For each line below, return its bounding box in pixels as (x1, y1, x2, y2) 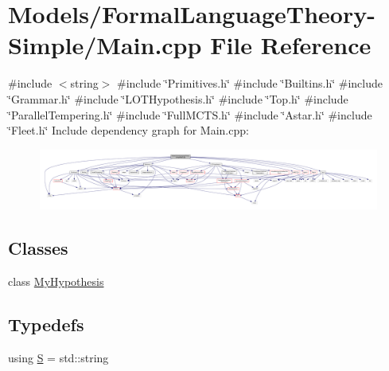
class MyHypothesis (8, 272, 104, 289)
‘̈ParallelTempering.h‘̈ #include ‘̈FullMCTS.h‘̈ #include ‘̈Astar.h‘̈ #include (8, 106, 372, 123)
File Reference (210, 29, 371, 61)
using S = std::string (8, 349, 109, 365)
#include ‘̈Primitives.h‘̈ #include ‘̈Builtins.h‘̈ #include (117, 75, 383, 92)
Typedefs (8, 311, 84, 336)
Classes (8, 236, 68, 260)
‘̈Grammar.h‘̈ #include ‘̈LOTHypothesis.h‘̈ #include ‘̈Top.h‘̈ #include (8, 90, 348, 107)
